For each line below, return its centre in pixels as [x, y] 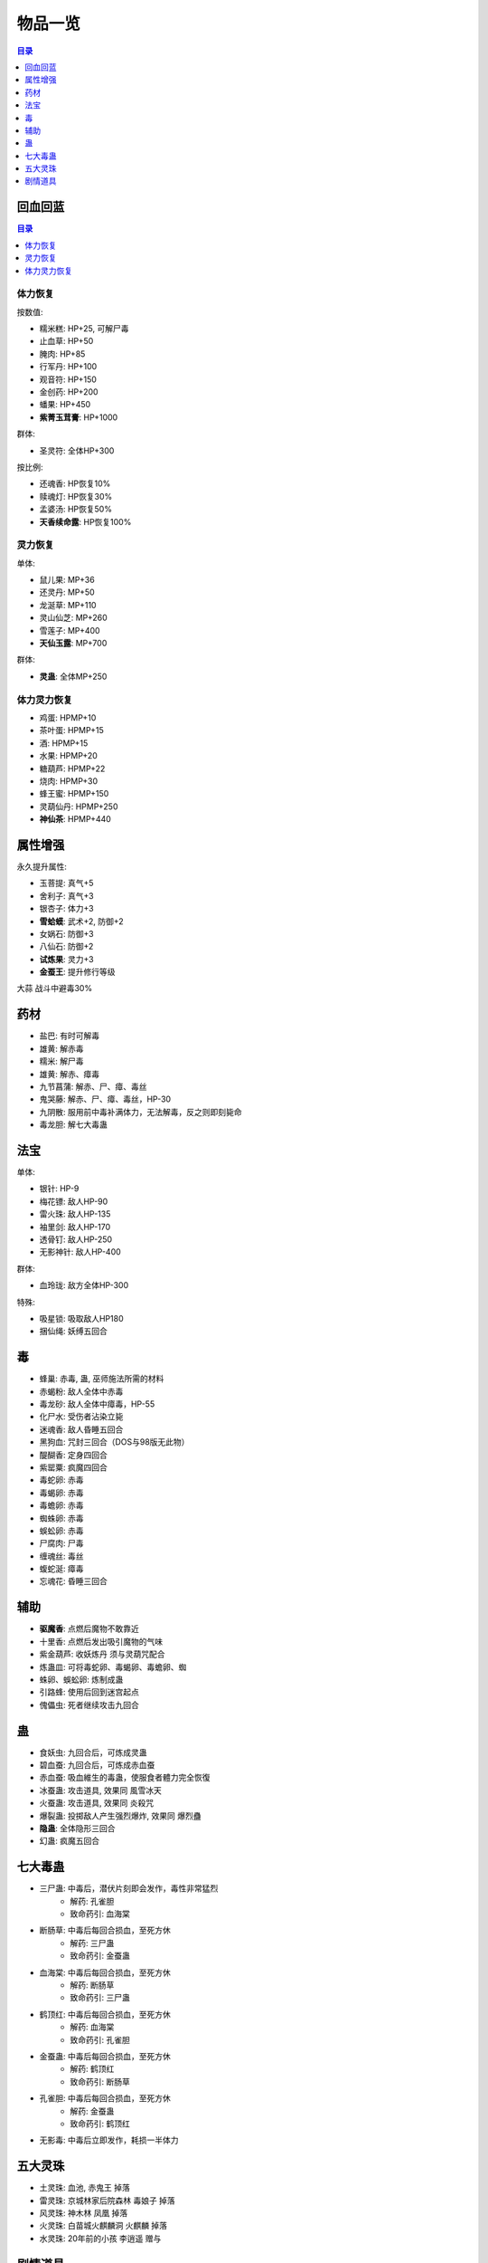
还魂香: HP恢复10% [75, 483]
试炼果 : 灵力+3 [66, 959]
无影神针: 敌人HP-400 [80, 1252]
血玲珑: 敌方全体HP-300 [84, 1285]
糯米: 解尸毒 [61, 1061]
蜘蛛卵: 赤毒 [61, 1518]
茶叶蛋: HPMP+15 [71, 730]
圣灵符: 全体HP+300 [77, 450]
